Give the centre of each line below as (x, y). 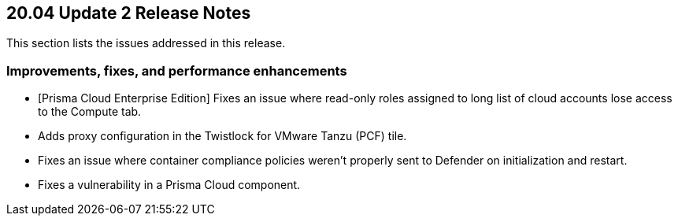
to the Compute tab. (90, 112)
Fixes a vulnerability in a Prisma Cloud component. (169, 185)
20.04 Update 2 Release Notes (129, 13)
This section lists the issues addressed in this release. (146, 43)
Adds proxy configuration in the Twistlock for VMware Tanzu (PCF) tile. (222, 136)
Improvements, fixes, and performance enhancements (177, 70)
